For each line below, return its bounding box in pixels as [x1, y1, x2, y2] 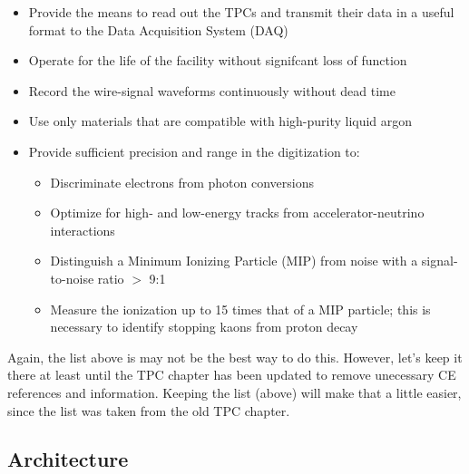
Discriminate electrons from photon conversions [50, 172, 314, 191]
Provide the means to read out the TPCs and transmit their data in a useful [28, 3, 454, 21]
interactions [50, 220, 115, 239]
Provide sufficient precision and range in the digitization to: [28, 141, 360, 160]
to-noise [50, 268, 94, 287]
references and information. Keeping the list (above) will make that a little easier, [7, 382, 462, 401]
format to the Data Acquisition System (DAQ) [28, 20, 288, 39]
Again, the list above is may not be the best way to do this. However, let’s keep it [7, 347, 463, 366]
